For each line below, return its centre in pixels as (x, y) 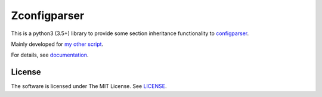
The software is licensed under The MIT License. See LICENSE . (89, 86)
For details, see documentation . (50, 55)
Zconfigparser (48, 15)
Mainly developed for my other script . (57, 44)
